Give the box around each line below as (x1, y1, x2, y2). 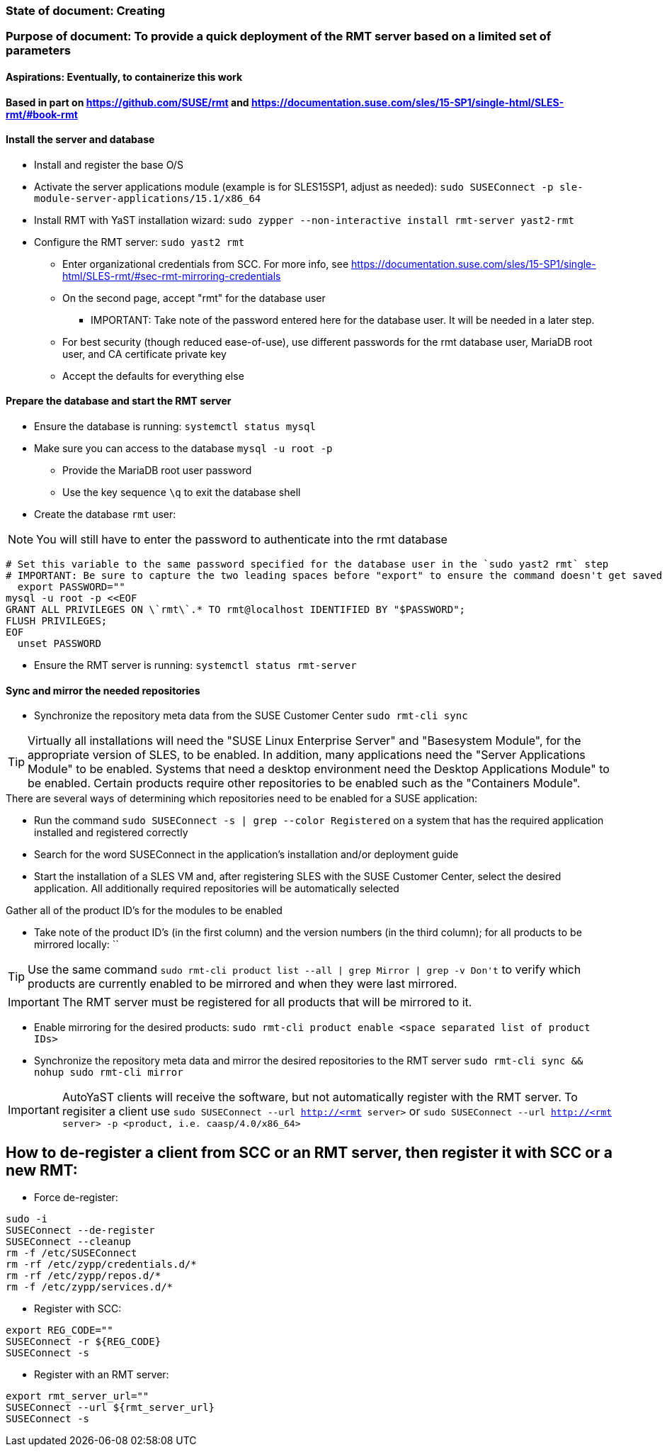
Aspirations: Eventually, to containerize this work (6, 70, 243, 83)
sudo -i (6, 1213, 48, 1225)
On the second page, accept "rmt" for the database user (62, 291, 326, 304)
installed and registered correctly (34, 826, 188, 839)
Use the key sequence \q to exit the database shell (62, 486, 301, 499)
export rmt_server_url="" (6, 1390, 149, 1402)
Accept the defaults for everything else (62, 369, 244, 382)
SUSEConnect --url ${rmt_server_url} (6, 1402, 215, 1414)
